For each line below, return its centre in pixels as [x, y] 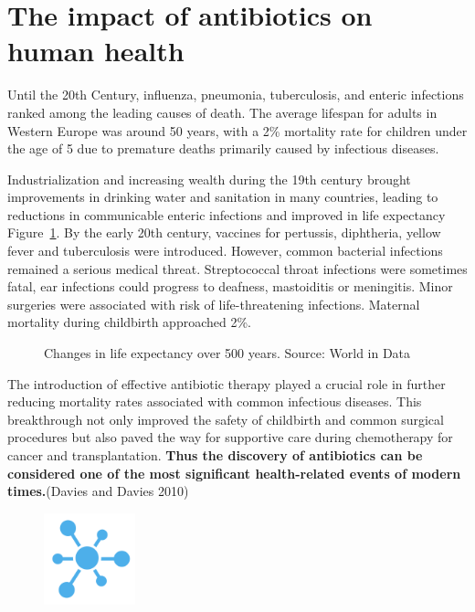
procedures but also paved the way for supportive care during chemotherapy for [230, 437]
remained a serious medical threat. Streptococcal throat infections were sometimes [237, 268]
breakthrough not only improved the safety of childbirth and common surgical [226, 419]
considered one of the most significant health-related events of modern [234, 473]
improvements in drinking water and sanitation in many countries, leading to [223, 197]
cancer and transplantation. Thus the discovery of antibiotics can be [215, 455]
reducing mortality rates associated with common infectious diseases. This [215, 401]
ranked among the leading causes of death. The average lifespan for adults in [222, 112]
